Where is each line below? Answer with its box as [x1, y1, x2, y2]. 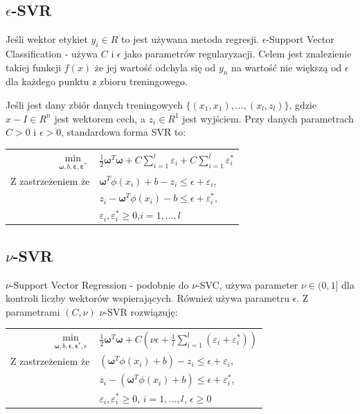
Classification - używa [6, 46, 98, 60]
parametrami [6, 304, 60, 318]
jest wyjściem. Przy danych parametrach [182, 111, 354, 125]
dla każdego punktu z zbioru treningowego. [6, 74, 188, 89]
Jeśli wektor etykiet [6, 32, 88, 46]
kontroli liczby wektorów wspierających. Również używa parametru [6, 291, 289, 305]
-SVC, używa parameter [197, 277, 298, 291]
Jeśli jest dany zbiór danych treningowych [6, 97, 183, 111]
